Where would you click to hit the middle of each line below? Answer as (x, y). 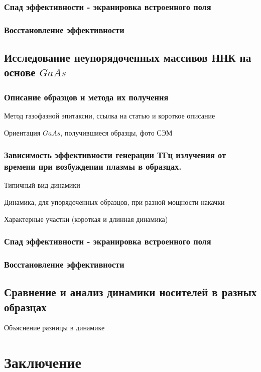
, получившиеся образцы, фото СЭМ (116, 132)
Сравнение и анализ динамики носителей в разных (130, 292)
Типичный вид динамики (42, 185)
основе (20, 72)
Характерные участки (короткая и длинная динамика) (86, 219)
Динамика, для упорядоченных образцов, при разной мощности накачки (114, 202)
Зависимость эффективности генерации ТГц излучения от (115, 155)
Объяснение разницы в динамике (54, 328)
